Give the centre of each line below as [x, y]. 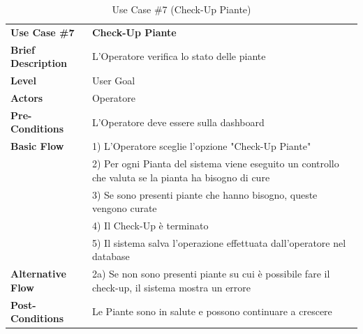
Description [39, 63]
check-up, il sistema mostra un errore [171, 287]
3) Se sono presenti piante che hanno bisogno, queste [205, 194]
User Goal [113, 81]
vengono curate [124, 208]
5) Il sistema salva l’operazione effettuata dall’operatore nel [219, 242]
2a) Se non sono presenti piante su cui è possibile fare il [211, 274]
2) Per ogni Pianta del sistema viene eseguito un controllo [215, 164]
